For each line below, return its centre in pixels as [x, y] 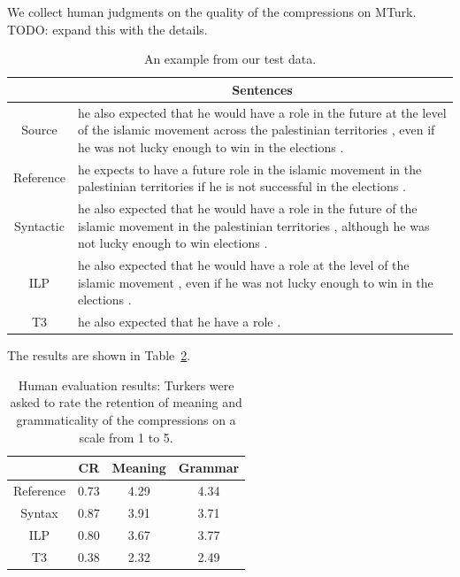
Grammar [209, 468]
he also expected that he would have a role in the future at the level [262, 112]
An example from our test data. [230, 59]
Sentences [262, 89]
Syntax [39, 512]
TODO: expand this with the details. [107, 29]
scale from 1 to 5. [126, 437]
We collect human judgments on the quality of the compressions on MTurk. [212, 12]
